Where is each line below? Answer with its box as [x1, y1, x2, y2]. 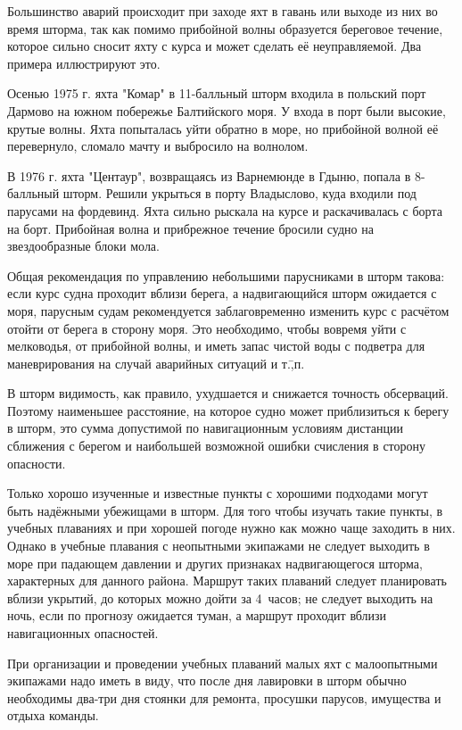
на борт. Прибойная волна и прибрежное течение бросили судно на [7, 219, 374, 237]
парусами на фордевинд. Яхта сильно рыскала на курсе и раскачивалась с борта [7, 201, 442, 220]
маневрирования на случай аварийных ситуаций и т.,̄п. [7, 353, 305, 372]
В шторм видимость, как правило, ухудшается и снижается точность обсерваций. [7, 384, 449, 402]
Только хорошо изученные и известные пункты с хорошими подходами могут [7, 484, 428, 502]
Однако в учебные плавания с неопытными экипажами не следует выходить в [7, 536, 430, 555]
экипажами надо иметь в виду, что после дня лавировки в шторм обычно [7, 671, 407, 690]
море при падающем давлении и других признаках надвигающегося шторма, [7, 553, 423, 572]
